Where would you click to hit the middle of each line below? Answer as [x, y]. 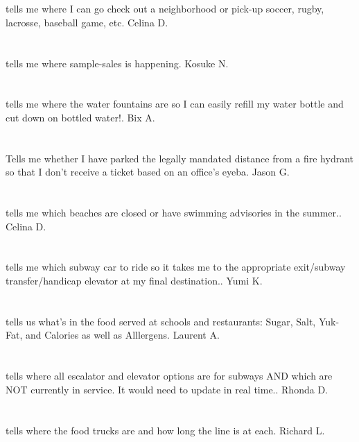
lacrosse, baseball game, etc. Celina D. [87, 22]
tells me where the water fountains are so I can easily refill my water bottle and [175, 104]
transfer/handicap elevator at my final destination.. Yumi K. [134, 281]
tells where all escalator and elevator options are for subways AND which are [169, 376]
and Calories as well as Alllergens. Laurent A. [122, 335]
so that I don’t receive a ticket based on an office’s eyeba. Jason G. [148, 172]
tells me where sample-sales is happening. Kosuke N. [117, 63]
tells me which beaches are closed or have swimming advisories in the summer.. [174, 213]
